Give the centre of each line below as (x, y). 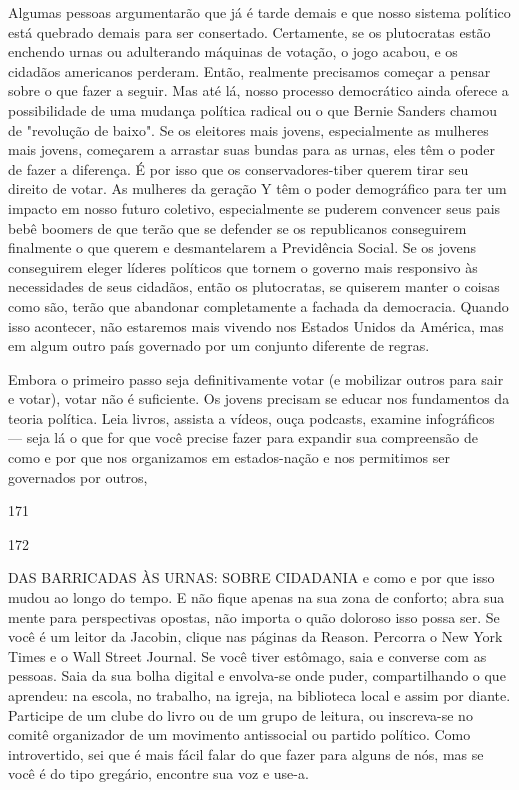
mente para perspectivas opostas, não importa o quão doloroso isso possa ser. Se (254, 616)
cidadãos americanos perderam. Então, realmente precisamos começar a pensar (249, 70)
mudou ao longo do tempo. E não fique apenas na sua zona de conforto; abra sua (256, 597)
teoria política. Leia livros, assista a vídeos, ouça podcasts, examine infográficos (251, 417)
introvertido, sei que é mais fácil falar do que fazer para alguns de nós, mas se (246, 753)
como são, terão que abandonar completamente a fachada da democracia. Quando (258, 305)
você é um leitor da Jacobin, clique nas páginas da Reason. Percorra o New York (255, 636)
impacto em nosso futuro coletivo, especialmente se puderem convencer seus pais (254, 207)
